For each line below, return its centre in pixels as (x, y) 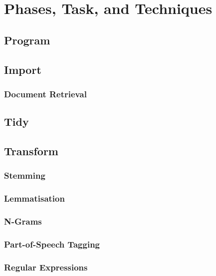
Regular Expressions (46, 267)
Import (23, 69)
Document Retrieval (45, 94)
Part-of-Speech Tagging (52, 244)
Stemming (25, 175)
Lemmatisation (34, 198)
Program (27, 40)
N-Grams (23, 221)
